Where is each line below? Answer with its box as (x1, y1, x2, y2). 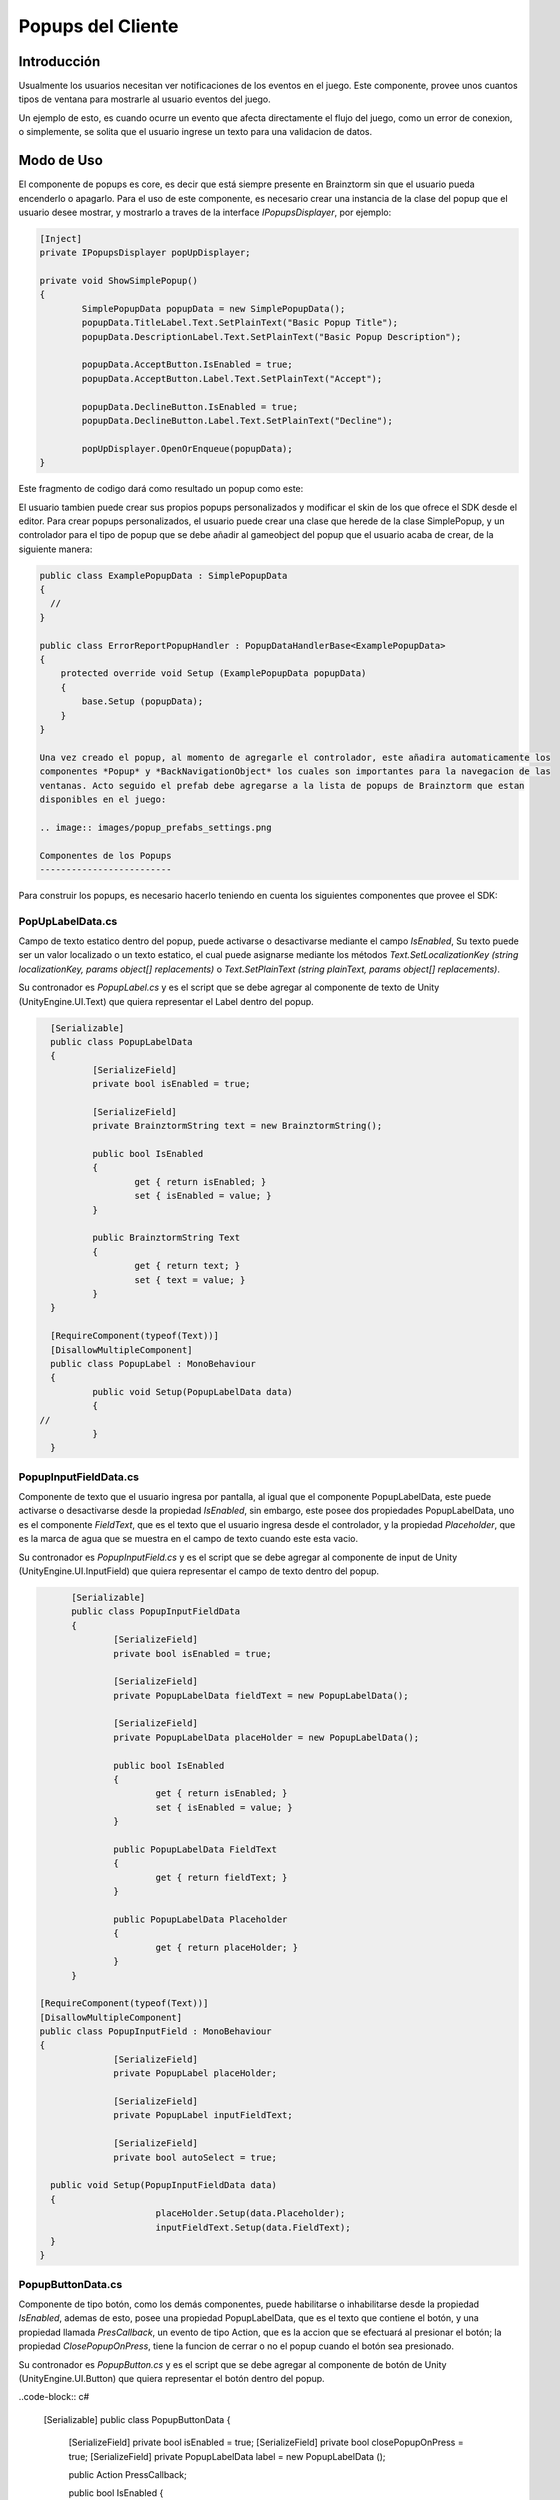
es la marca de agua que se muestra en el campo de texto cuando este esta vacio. (18, 1533, 359, 1545)
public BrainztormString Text (91, 1232, 240, 1244)
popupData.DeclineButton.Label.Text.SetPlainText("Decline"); (81, 415, 394, 426)
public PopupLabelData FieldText (113, 1843, 277, 1855)
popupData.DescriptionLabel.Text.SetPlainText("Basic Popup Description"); (81, 331, 462, 342)
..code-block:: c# (18, 2391, 90, 2403)
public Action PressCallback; (68, 2468, 187, 2480)
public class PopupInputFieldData (71, 1606, 240, 1617)
